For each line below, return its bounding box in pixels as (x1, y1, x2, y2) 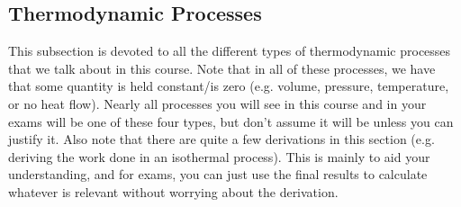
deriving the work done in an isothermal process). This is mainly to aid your (8, 147, 430, 166)
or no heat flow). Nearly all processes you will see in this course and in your (8, 94, 427, 112)
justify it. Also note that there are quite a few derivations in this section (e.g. (8, 130, 435, 148)
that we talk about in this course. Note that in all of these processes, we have (8, 58, 436, 77)
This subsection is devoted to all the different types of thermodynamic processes (8, 41, 451, 60)
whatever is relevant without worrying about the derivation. (8, 182, 339, 201)
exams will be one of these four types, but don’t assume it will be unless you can (8, 112, 454, 130)
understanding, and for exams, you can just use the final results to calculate (8, 165, 428, 184)
